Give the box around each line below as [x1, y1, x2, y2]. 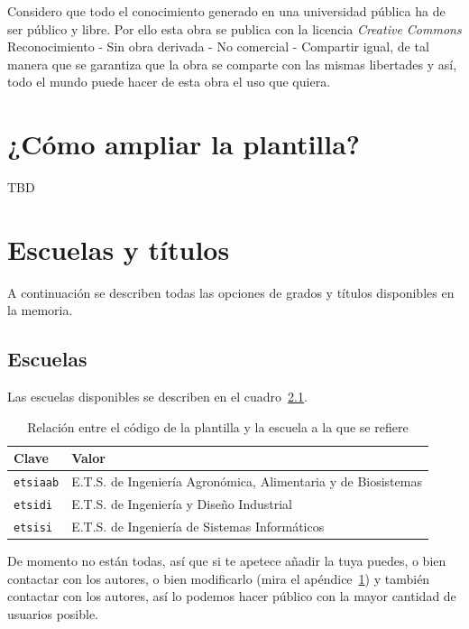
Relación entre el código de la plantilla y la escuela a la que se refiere [27, 417, 409, 436]
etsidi [14, 499, 52, 513]
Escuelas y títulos [7, 230, 230, 267]
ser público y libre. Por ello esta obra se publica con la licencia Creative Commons [7, 19, 462, 38]
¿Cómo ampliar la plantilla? [7, 125, 361, 162]
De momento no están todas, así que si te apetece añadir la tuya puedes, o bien [7, 551, 446, 570]
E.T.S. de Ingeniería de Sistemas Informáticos [71, 517, 325, 536]
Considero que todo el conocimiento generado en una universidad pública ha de [7, 2, 446, 20]
